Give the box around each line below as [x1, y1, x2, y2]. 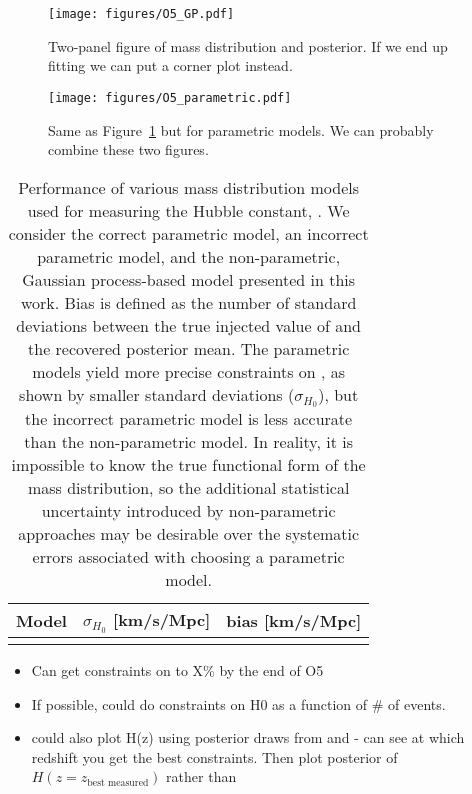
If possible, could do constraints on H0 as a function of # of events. [31, 693, 446, 714]
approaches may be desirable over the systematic [18, 522, 360, 546]
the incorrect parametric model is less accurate [25, 407, 353, 431]
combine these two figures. [48, 139, 209, 160]
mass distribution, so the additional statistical [27, 476, 350, 500]
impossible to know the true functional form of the [11, 453, 366, 477]
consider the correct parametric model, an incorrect [8, 221, 369, 245]
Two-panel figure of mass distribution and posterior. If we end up [48, 35, 448, 56]
